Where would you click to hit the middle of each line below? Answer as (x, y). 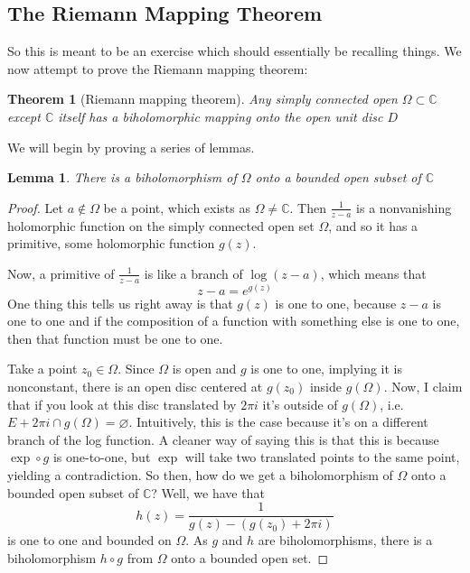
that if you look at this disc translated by (122, 404)
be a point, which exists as (177, 207)
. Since (136, 369)
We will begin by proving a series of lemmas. (131, 147)
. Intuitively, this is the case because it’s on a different (278, 422)
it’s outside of (300, 404)
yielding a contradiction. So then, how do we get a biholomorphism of (200, 474)
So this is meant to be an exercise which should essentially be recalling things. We (235, 51)
